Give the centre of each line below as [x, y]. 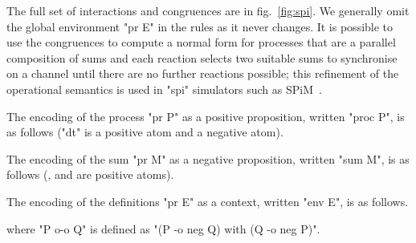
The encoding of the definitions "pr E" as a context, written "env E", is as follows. [208, 201]
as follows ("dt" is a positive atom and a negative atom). [145, 132]
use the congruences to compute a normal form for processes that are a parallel [201, 42]
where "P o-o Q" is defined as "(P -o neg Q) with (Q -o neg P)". [163, 228]
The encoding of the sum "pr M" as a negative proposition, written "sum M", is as [208, 158]
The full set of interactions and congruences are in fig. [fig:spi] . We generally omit [208, 10]
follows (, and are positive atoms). [90, 174]
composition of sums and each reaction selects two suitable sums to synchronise [202, 57]
